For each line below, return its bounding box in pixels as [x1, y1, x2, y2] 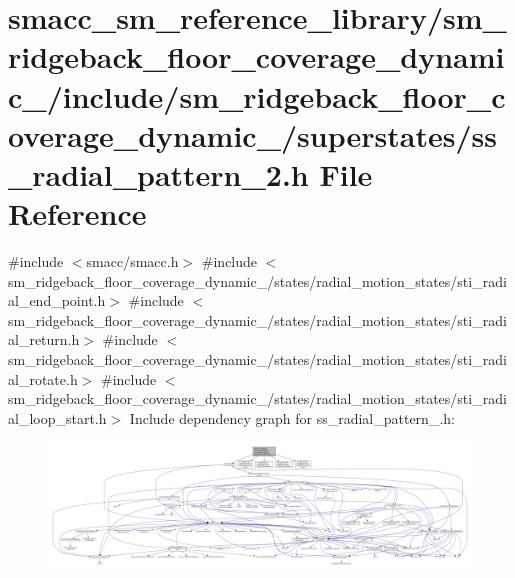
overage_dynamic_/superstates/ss [8, 114, 497, 155]
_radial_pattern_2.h [8, 153, 309, 194]
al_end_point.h [8, 290, 106, 311]
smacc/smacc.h [86, 251, 179, 272]
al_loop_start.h [8, 407, 107, 428]
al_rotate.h [8, 368, 78, 389]
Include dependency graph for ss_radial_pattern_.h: [129, 407, 455, 428]
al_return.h [8, 329, 80, 350]
